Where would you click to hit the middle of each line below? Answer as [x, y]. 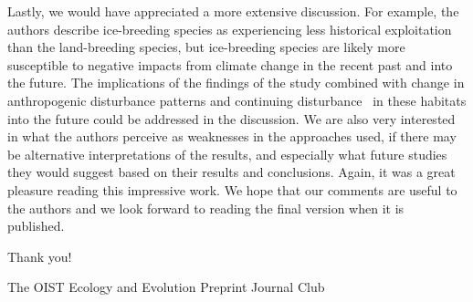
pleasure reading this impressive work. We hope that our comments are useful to [232, 189]
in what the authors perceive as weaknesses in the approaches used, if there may [232, 136]
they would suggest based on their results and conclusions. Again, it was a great [231, 172]
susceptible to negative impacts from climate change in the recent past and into [230, 64]
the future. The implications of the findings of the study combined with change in [236, 83]
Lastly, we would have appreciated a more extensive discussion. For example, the [233, 11]
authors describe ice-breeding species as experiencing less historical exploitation [230, 29]
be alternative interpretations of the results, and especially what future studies [227, 154]
